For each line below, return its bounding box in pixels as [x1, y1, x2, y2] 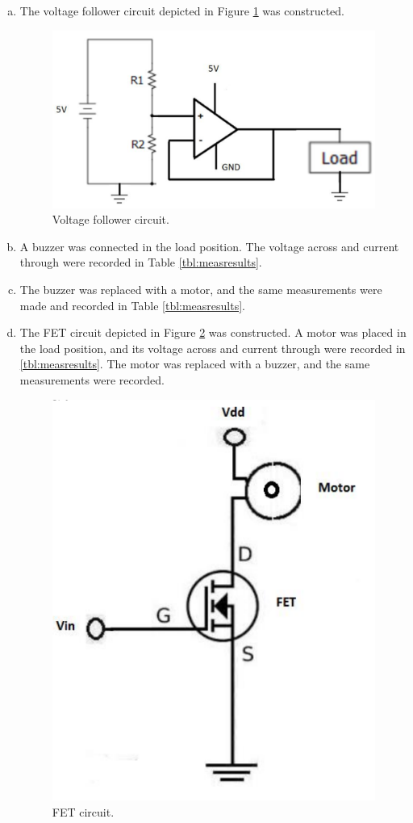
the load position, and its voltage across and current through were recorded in [19, 339, 406, 356]
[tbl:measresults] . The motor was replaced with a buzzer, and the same [19, 355, 370, 372]
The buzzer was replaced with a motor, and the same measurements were [19, 281, 382, 297]
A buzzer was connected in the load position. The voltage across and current [19, 237, 399, 254]
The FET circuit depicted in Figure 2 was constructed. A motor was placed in [19, 324, 407, 341]
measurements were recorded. [19, 371, 165, 388]
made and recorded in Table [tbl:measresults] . [19, 296, 246, 313]
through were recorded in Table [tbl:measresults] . [19, 254, 262, 271]
